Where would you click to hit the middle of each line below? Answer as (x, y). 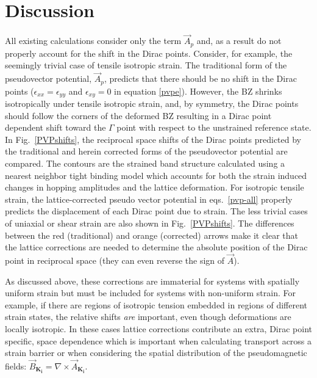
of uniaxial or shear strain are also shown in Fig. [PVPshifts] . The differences (150, 223)
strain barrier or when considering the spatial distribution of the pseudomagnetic (156, 353)
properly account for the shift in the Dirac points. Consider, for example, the (149, 53)
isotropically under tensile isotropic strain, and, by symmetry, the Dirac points (152, 104)
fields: (16, 366)
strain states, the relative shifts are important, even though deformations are (148, 317)
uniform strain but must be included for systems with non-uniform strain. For (150, 293)
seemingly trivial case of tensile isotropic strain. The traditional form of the (146, 65)
